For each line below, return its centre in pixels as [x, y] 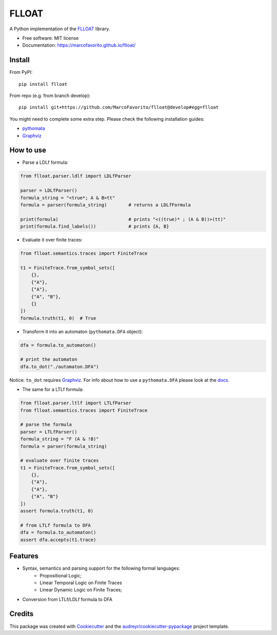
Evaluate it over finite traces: [53, 240]
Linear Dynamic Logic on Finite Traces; [81, 590]
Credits [22, 614]
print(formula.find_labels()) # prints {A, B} [95, 227]
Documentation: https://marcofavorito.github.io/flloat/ [79, 45]
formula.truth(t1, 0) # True [58, 318]
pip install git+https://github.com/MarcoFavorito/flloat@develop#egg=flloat [119, 107]
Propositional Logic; [61, 575]
